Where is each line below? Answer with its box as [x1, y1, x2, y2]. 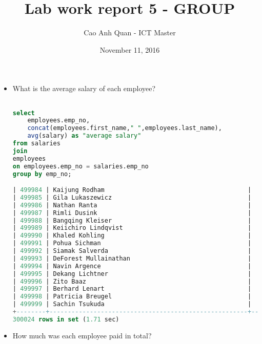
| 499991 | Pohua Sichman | [12, 240, 252, 247]
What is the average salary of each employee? [12, 83, 156, 94]
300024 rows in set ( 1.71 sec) [12, 315, 119, 323]
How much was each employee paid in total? [12, 330, 152, 340]
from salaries [12, 140, 61, 147]
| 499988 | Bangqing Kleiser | [12, 217, 252, 224]
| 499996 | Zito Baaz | [12, 277, 252, 285]
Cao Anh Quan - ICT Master [84, 27, 176, 38]
